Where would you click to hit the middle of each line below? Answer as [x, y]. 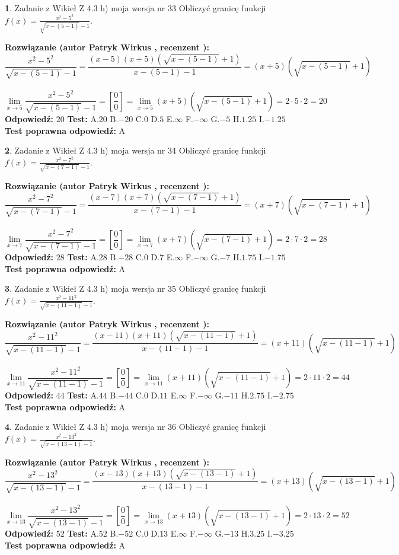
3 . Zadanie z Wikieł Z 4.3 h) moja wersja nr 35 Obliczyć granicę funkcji [135, 288]
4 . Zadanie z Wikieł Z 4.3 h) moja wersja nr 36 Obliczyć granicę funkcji [135, 427]
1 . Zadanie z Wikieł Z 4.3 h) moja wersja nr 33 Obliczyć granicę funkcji [135, 8]
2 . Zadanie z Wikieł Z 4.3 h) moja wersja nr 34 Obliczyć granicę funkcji [135, 150]
